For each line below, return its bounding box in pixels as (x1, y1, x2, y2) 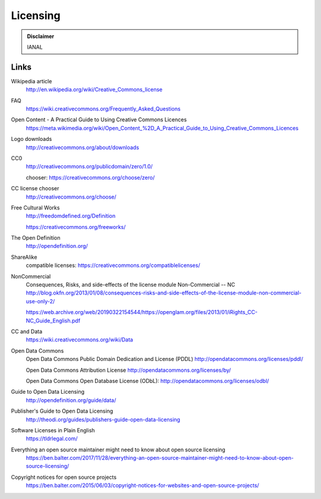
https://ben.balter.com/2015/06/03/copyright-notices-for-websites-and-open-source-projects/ (26, 482, 260, 489)
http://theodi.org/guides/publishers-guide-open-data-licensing (26, 416, 181, 423)
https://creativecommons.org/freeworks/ (26, 223, 126, 230)
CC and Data (11, 328, 43, 335)
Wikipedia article (11, 77, 52, 84)
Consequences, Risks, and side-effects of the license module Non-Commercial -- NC (26, 281, 235, 288)
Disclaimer (27, 33, 55, 40)
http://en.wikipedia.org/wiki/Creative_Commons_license (26, 86, 163, 93)
